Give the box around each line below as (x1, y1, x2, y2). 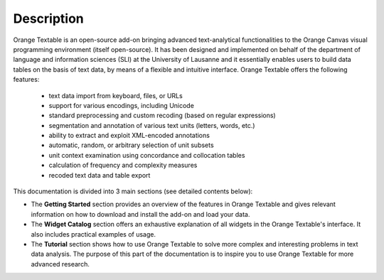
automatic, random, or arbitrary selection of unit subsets (48, 141, 214, 149)
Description (13, 11, 85, 26)
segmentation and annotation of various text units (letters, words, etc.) (48, 121, 255, 129)
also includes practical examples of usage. (31, 230, 156, 238)
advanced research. (31, 259, 90, 268)
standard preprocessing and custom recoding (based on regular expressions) (48, 111, 277, 120)
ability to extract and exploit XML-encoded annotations (48, 131, 210, 140)
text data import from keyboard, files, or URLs (48, 91, 183, 99)
